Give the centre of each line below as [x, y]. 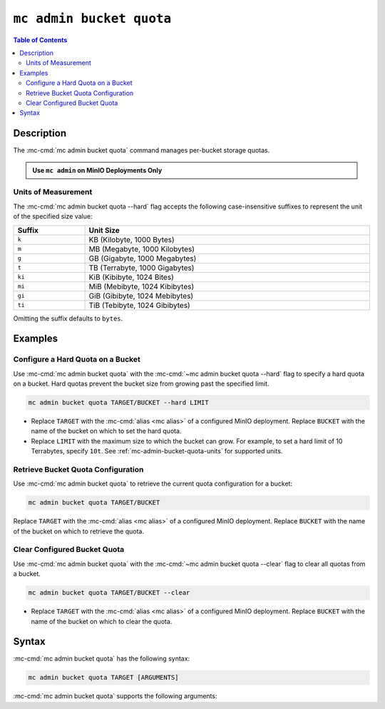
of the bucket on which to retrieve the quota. [78, 531]
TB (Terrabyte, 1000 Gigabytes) [142, 268]
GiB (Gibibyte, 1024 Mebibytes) [141, 296]
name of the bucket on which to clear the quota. [102, 621]
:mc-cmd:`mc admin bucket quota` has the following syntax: [102, 659]
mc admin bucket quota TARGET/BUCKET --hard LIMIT [119, 403]
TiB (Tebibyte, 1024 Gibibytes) [139, 305]
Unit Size [104, 230]
